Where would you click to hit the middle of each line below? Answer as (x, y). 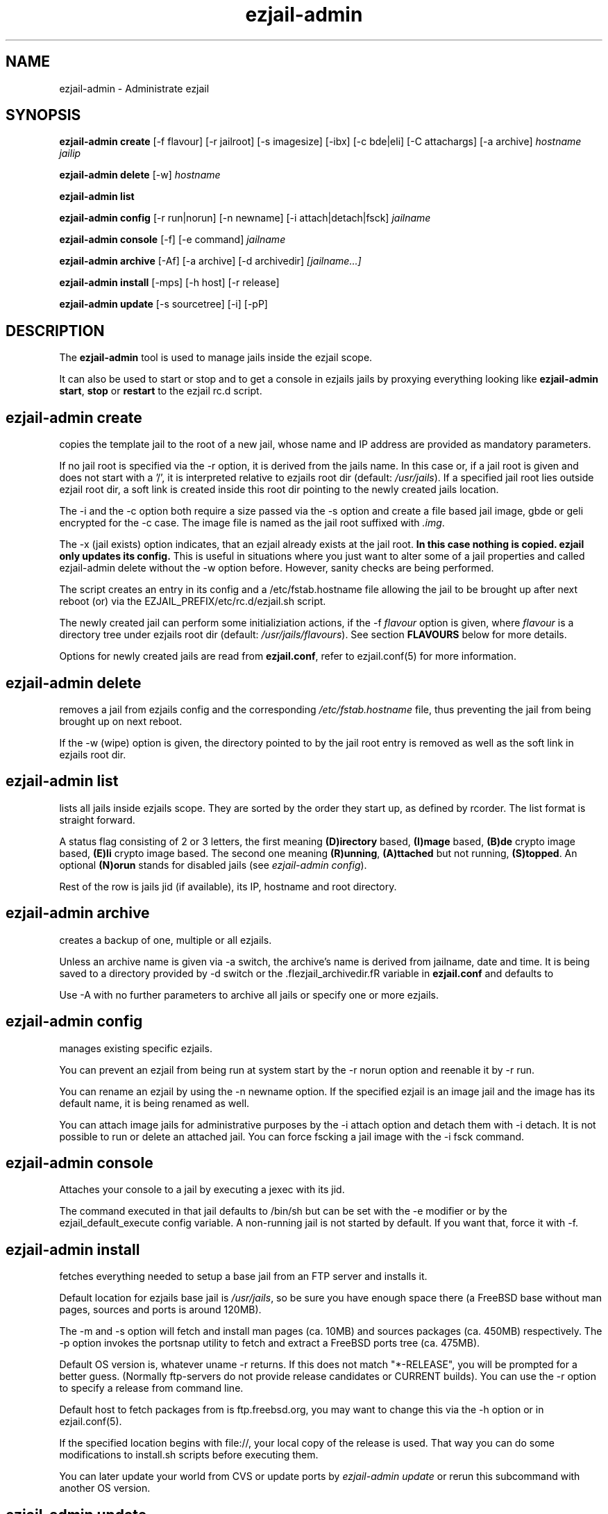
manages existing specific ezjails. (136, 1048)
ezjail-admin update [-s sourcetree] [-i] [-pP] (163, 304)
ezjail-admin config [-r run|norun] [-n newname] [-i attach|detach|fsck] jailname (245, 218)
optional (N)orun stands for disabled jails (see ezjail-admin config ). (213, 865)
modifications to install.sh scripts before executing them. (189, 1455)
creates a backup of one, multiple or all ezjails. (166, 940)
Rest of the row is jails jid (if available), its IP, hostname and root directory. (228, 886)
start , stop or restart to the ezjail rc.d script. (161, 391)
